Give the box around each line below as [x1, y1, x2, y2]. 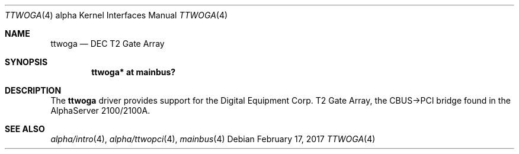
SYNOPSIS [5, 57, 48, 67]
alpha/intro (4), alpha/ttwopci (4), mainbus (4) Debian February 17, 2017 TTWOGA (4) [50, 134, 376, 144]
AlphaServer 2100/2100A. [50, 105, 150, 115]
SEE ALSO [5, 124, 45, 134]
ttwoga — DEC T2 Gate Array [50, 38, 165, 49]
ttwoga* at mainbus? [91, 67, 176, 77]
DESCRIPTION [5, 85, 62, 95]
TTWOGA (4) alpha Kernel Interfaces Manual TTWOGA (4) [5, 10, 228, 20]
